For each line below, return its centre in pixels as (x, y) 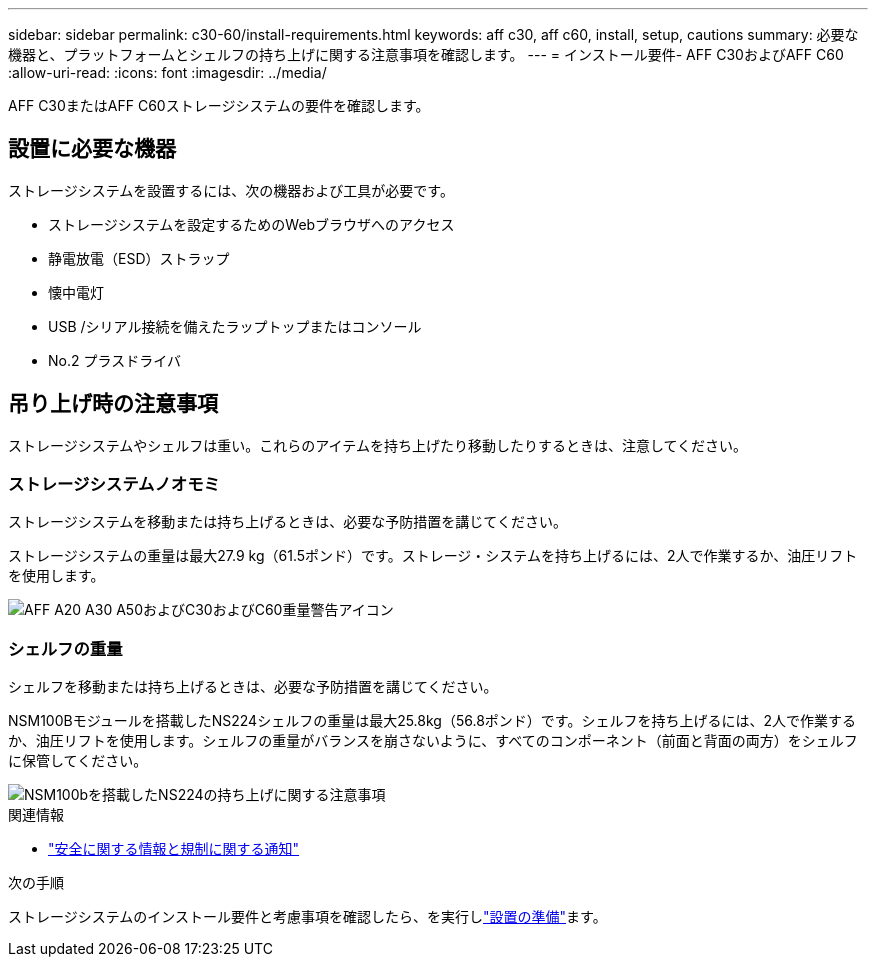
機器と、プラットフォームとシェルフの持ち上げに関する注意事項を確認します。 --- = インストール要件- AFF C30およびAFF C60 (426, 54)
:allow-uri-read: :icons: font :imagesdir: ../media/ (167, 72)
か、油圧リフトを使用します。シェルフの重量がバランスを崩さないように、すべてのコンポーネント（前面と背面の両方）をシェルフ (433, 741)
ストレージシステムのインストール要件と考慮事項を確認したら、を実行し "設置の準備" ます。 (307, 917)
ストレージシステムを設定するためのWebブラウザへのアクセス (251, 224)
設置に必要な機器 (92, 149)
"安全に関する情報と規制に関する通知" (174, 849)
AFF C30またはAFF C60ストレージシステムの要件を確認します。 (219, 105)
